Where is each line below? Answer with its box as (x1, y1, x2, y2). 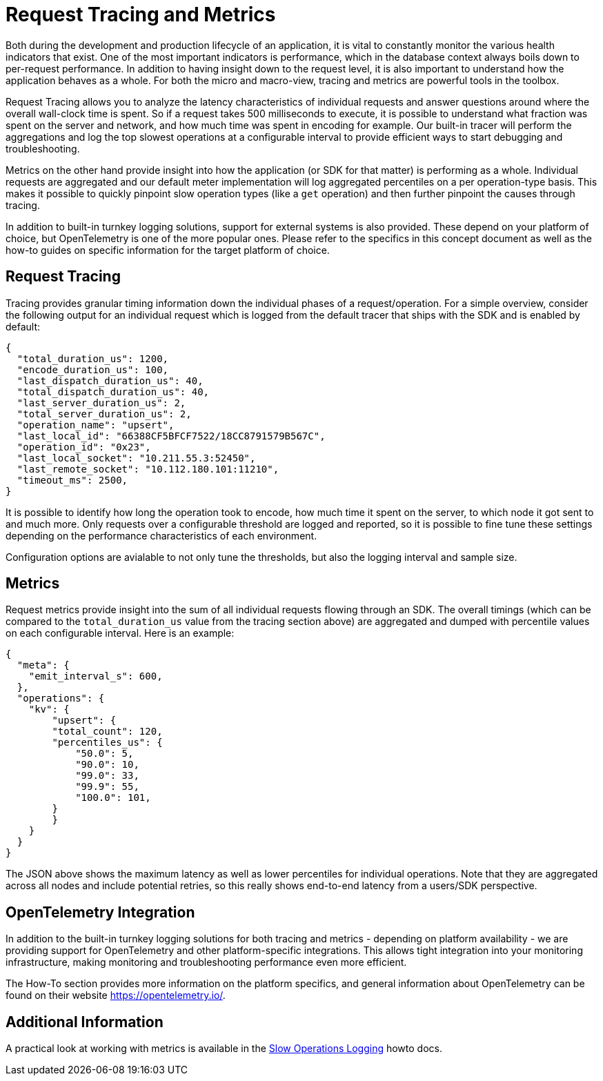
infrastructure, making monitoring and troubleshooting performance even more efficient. (6, 956, 407, 969)
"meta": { (17, 659, 70, 671)
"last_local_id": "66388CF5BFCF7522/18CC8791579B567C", (17, 430, 326, 442)
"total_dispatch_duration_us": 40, (17, 386, 210, 397)
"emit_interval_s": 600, (28, 671, 163, 682)
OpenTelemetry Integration (6, 903, 195, 921)
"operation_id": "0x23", (17, 441, 151, 453)
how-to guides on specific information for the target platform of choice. (6, 244, 330, 256)
